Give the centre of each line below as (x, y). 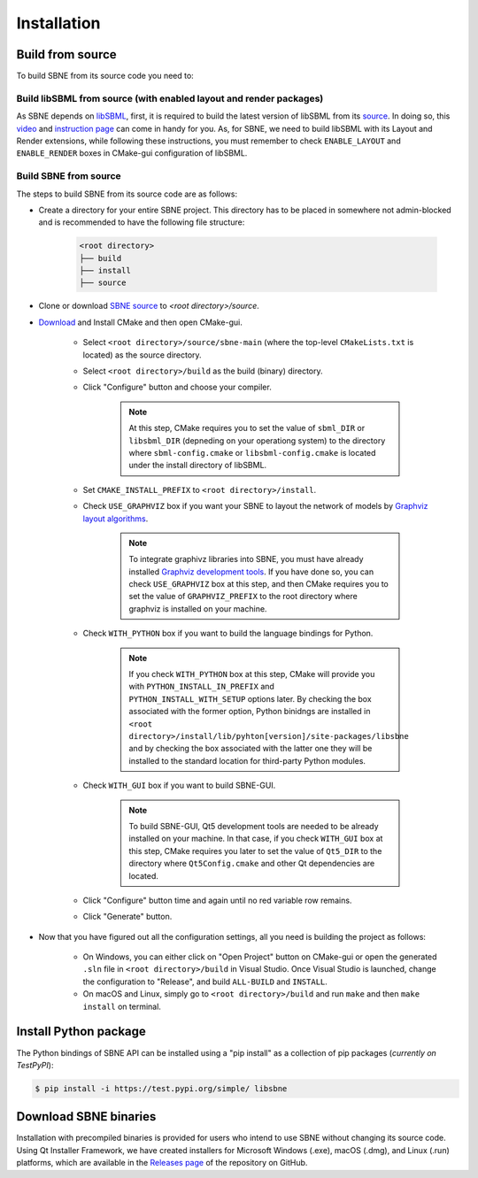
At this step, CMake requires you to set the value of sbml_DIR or (247, 428)
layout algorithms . (116, 519)
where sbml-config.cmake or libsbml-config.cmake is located (252, 452)
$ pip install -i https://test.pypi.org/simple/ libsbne (161, 1088)
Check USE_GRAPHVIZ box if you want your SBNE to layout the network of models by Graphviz (255, 506)
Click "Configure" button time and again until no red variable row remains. (217, 900)
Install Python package (81, 1032)
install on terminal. (122, 1006)
